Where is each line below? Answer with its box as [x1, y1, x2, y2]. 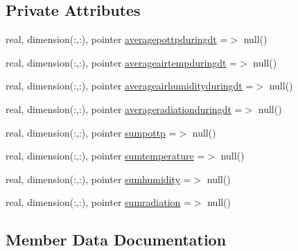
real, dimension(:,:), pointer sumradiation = [6, 195, 191, 209]
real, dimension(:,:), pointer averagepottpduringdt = [6, 32, 228, 46]
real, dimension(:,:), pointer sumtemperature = [6, 148, 205, 163]
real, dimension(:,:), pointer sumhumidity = [6, 171, 191, 186]
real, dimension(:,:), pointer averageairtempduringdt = [6, 55, 238, 69]
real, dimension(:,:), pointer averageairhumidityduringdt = [6, 78, 254, 93]
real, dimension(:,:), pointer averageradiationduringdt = [6, 101, 243, 116]
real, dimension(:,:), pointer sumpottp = [6, 125, 177, 139]
